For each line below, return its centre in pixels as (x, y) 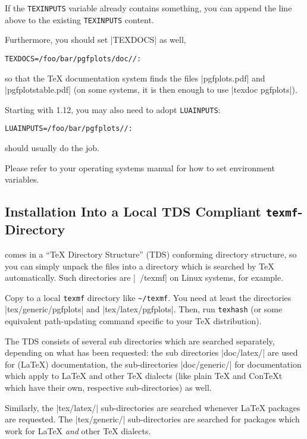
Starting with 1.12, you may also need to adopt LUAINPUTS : (113, 109)
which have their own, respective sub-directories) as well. (108, 388)
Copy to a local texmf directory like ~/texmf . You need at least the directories (148, 297)
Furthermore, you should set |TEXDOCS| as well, (95, 40)
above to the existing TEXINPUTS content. (79, 19)
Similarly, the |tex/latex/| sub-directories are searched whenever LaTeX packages (153, 407)
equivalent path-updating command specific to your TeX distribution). (133, 321)
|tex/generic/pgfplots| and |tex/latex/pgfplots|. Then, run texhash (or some (144, 309)
